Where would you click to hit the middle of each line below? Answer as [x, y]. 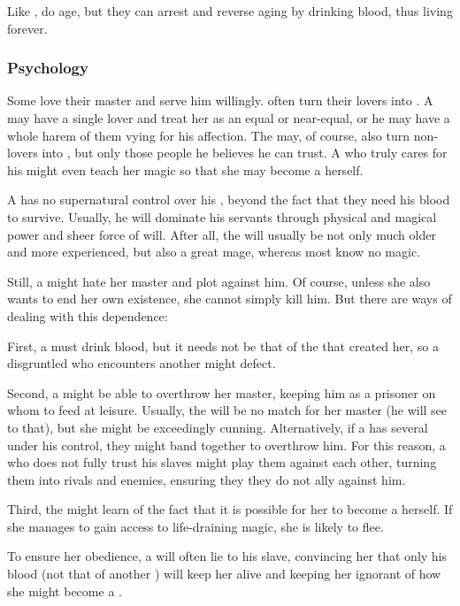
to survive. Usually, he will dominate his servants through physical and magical [222, 216]
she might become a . [65, 591]
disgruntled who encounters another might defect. [142, 363]
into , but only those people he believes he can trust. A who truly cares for [245, 153]
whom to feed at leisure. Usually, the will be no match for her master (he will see [227, 410]
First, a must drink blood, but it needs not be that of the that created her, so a [223, 345]
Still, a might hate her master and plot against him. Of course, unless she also [219, 281]
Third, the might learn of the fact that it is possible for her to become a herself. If [230, 509]
